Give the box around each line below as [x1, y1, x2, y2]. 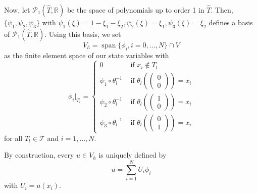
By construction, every [4, 150, 74, 160]
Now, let [4, 5, 30, 15]
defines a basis [209, 17, 253, 27]
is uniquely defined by [98, 150, 167, 160]
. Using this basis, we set [44, 28, 121, 39]
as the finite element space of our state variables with [4, 50, 169, 60]
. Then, [211, 5, 233, 15]
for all [4, 132, 23, 143]
